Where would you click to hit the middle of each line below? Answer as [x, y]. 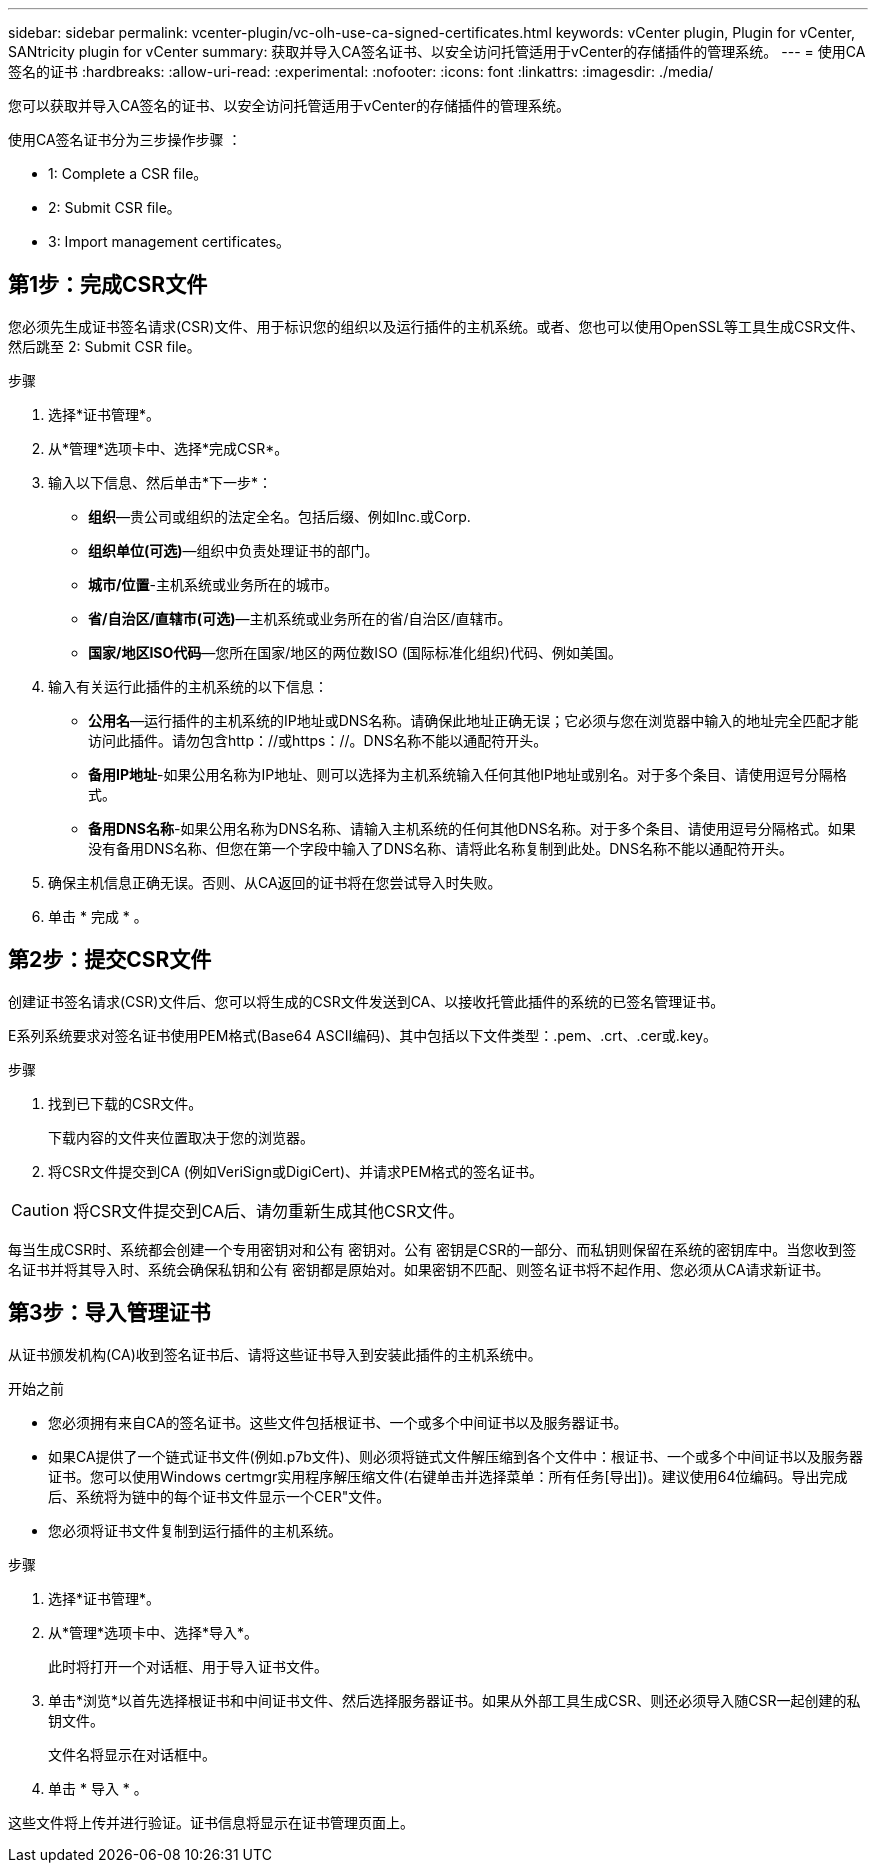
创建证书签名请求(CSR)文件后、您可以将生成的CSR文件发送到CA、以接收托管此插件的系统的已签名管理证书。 [366, 1001]
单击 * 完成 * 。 [98, 916]
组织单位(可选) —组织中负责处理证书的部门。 [233, 550]
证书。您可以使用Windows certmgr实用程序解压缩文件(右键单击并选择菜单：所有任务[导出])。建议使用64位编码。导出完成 [448, 1476]
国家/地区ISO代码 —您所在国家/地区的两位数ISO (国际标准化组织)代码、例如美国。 [355, 652]
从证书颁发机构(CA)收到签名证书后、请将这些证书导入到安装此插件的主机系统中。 [275, 1354]
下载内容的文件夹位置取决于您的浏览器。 [181, 1137]
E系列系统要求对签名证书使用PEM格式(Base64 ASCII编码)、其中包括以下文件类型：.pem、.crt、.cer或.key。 [363, 1035]
